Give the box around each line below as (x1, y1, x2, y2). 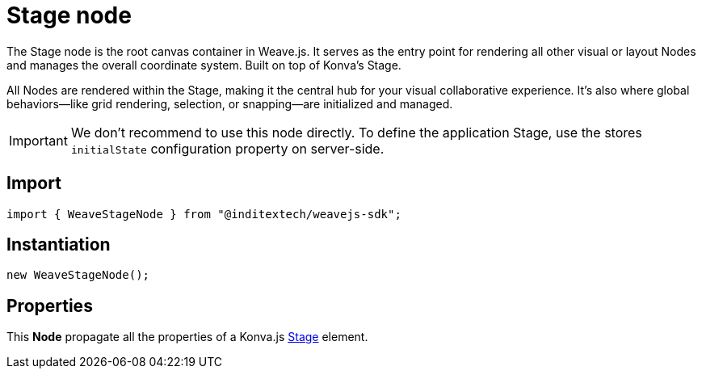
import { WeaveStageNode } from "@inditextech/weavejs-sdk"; (6, 207, 401, 221)
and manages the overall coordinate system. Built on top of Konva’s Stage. (6, 57, 401, 72)
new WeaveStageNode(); (6, 268, 150, 282)
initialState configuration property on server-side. (70, 140, 385, 157)
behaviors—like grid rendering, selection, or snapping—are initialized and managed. (6, 96, 453, 111)
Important (9, 132, 68, 149)
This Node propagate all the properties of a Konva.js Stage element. (6, 330, 368, 344)
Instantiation (6, 234, 111, 255)
